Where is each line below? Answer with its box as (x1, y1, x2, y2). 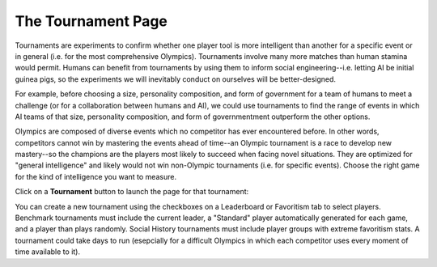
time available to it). (15, 247, 81, 256)
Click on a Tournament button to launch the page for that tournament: (15, 187, 249, 197)
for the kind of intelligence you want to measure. (15, 172, 177, 181)
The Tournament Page (15, 12, 168, 30)
